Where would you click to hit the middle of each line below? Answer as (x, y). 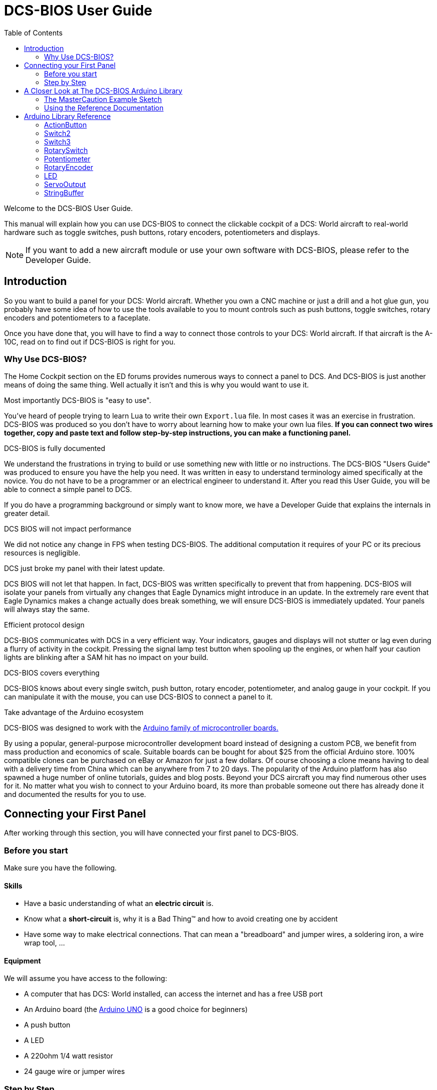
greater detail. (27, 513)
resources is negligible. (42, 553)
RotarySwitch (66, 150)
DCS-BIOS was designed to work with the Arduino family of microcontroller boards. (141, 728)
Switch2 (57, 133)
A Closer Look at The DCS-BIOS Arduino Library (103, 90)
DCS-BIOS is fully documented (55, 448)
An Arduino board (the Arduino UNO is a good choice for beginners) (136, 1009)
